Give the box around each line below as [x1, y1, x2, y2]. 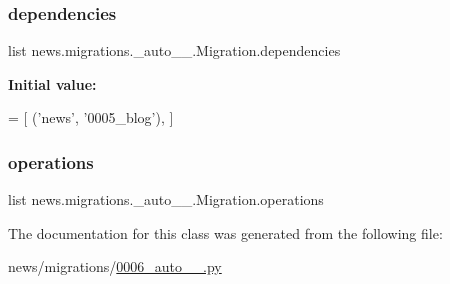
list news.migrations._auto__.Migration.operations [8, 189, 324, 210]
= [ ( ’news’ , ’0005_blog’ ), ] [8, 107, 174, 128]
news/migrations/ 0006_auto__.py [8, 256, 222, 277]
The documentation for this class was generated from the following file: [8, 222, 443, 243]
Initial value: [8, 73, 97, 94]
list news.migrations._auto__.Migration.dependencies [8, 40, 341, 61]
